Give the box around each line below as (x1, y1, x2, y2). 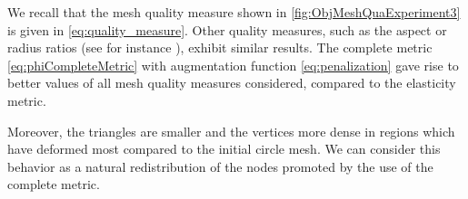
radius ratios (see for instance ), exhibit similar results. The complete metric (7, 38, 433, 57)
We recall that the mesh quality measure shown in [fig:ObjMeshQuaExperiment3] (7, 3, 461, 21)
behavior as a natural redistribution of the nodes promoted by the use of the (7, 156, 433, 175)
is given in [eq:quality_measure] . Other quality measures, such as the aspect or (7, 20, 447, 39)
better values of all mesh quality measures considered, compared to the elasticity (7, 73, 456, 92)
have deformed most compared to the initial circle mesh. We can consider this (7, 139, 441, 158)
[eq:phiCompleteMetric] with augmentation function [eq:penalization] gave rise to (7, 55, 459, 74)
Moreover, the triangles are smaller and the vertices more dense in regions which (7, 121, 455, 140)
